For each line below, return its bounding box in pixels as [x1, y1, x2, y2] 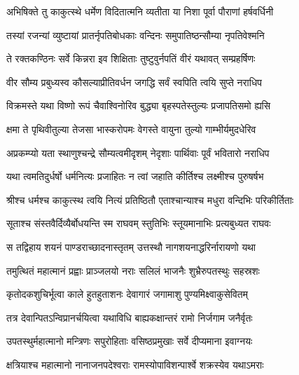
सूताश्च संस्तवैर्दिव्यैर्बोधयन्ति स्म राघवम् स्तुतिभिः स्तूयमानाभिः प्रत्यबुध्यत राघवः [6, 216, 271, 231]
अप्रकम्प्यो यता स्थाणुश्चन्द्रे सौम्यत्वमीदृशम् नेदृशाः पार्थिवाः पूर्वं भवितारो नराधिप [6, 145, 270, 160]
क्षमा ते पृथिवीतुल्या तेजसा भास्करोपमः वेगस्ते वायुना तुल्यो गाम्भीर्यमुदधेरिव [6, 121, 256, 136]
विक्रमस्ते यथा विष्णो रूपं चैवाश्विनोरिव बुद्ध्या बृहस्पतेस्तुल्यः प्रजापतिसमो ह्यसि [6, 98, 271, 113]
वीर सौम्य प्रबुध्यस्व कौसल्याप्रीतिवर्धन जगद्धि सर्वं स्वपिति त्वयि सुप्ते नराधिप [6, 74, 262, 89]
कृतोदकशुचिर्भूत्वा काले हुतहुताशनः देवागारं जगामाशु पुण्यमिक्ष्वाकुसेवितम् [6, 287, 248, 301]
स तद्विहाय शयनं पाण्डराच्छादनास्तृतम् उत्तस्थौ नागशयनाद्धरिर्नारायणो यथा [6, 239, 256, 254]
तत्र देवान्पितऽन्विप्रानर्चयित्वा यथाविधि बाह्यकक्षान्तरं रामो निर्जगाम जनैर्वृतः [6, 310, 253, 325]
